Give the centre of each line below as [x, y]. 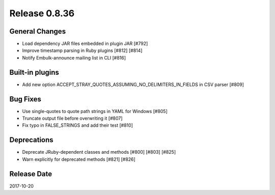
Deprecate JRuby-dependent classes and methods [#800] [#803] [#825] [99, 152]
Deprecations [31, 140]
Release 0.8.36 [42, 13]
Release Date [31, 174]
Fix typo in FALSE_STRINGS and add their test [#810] [78, 125]
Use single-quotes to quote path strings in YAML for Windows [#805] [95, 111]
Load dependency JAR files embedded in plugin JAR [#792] [85, 44]
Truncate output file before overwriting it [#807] [72, 118]
